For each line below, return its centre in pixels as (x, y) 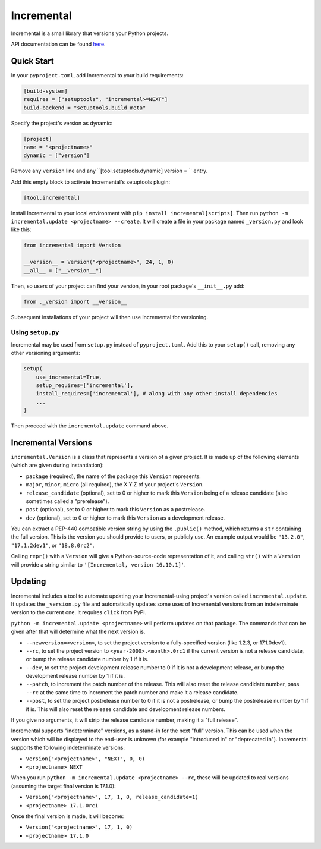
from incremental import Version (72, 246)
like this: (21, 229)
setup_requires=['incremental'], (85, 385)
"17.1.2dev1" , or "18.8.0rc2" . (53, 545)
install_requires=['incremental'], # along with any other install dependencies (157, 394)
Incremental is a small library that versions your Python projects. (90, 33)
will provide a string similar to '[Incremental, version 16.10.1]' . (99, 564)
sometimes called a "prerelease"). (67, 501)
